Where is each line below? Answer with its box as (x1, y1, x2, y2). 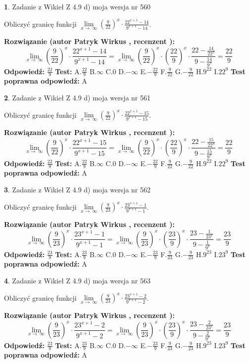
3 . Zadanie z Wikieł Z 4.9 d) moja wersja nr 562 (4, 184, 151, 194)
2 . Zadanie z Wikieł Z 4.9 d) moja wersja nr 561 (4, 92, 151, 102)
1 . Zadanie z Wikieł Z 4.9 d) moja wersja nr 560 (4, 1, 151, 11)
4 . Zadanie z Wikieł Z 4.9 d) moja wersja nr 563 (4, 275, 151, 285)
